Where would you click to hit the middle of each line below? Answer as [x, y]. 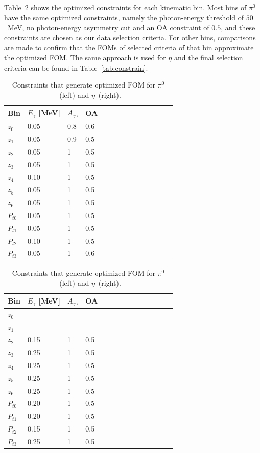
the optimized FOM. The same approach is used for [85, 57]
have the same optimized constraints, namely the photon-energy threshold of [124, 17]
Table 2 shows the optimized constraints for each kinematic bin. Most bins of [125, 7]
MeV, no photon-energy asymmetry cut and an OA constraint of [108, 27]
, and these [238, 27]
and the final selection [208, 57]
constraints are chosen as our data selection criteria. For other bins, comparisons [130, 37]
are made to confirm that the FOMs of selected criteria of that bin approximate [129, 47]
